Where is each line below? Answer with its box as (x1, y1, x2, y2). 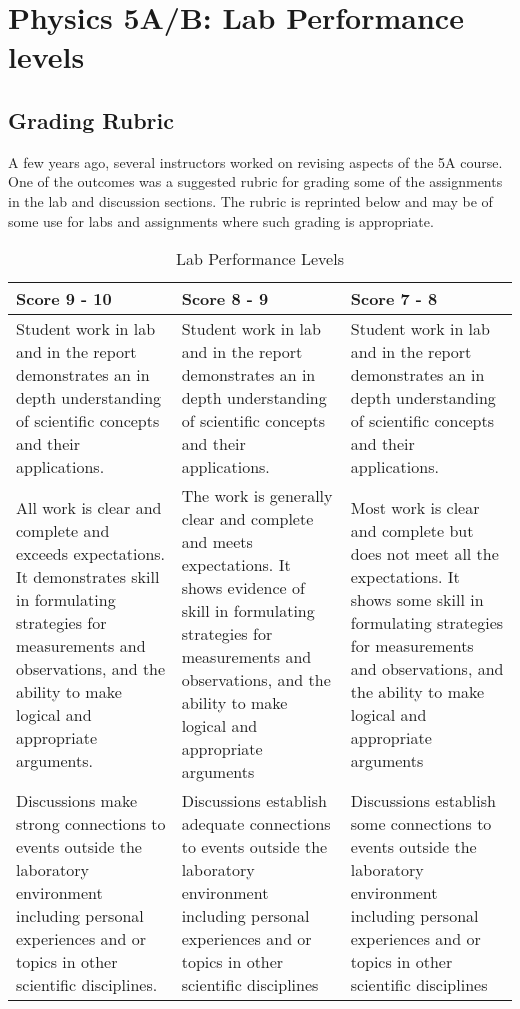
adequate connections (181, 812, 331, 836)
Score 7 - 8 (350, 287, 438, 311)
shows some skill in (350, 587, 484, 611)
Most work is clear (350, 495, 480, 519)
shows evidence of (181, 576, 305, 600)
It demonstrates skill (16, 564, 160, 588)
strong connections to (16, 812, 166, 836)
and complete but (350, 518, 474, 542)
